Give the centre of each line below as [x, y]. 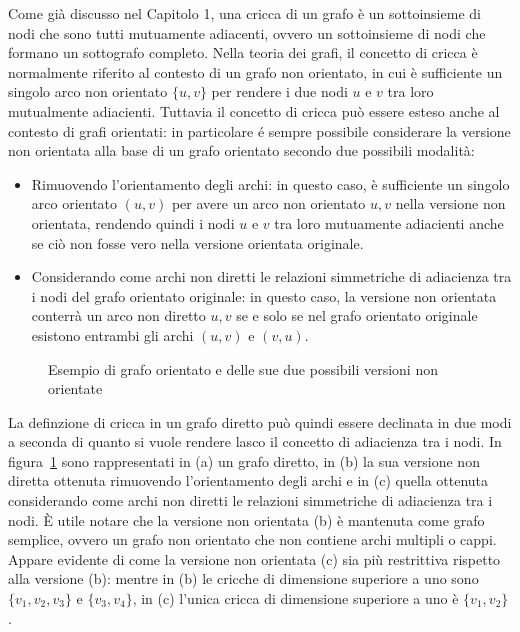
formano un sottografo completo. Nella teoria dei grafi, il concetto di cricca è [243, 52]
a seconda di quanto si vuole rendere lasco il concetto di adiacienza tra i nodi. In [255, 441]
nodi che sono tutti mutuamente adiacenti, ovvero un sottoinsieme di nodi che [247, 32]
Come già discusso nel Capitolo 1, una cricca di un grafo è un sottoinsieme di [244, 13]
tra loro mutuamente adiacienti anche [389, 222]
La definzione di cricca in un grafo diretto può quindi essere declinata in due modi [260, 421]
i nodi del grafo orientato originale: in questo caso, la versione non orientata [264, 295]
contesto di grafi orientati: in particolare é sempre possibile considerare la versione [259, 130]
